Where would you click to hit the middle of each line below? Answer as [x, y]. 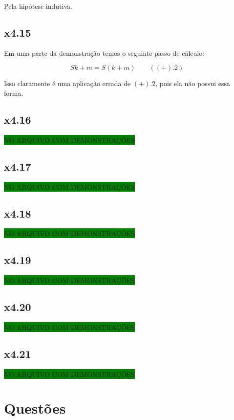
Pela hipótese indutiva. [38, 6]
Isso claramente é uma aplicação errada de [67, 83]
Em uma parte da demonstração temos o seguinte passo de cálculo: [104, 53]
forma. [14, 93]
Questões [35, 408]
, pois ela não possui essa [193, 83]
